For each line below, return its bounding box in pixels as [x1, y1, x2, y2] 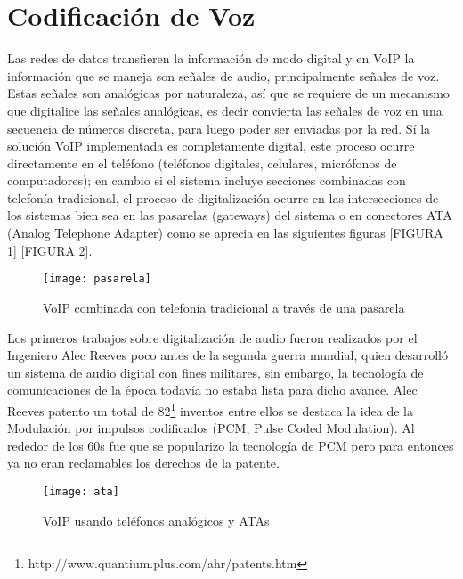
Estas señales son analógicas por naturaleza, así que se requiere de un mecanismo [7, 84, 450, 102]
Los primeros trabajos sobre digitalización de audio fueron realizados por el [7, 328, 418, 347]
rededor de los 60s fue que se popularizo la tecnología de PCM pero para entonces [7, 436, 454, 454]
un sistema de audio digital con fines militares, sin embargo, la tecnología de [7, 363, 424, 381]
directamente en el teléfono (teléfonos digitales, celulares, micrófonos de [7, 153, 397, 172]
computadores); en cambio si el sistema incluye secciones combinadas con [7, 171, 406, 190]
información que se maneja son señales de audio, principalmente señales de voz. [7, 66, 440, 85]
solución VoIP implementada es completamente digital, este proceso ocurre [7, 136, 415, 155]
